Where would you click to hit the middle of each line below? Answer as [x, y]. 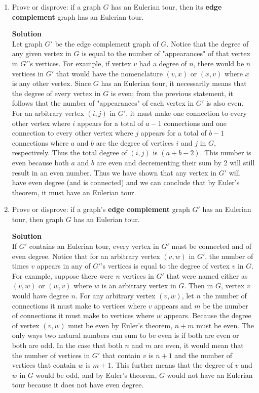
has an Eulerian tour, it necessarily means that [174, 83]
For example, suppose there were [63, 275]
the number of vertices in [51, 355]
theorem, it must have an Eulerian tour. [74, 192]
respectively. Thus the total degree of [69, 152]
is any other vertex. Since [51, 83]
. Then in [199, 286]
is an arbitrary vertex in [139, 286]
